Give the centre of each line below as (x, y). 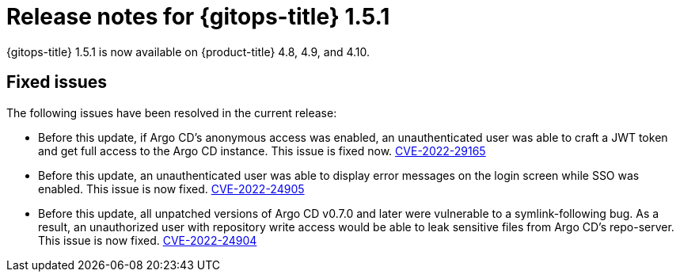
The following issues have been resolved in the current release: (172, 112)
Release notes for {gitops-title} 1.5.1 (198, 17)
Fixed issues (57, 82)
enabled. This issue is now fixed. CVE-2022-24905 (171, 189)
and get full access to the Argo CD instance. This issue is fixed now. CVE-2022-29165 (262, 150)
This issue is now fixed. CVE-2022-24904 (148, 240)
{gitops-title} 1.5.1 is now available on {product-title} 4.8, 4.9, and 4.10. (188, 51)
